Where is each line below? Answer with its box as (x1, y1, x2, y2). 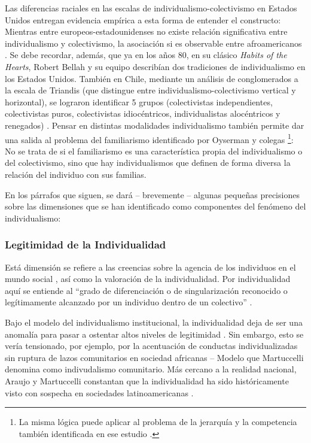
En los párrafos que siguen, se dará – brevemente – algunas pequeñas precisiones (5, 188, 300, 201)
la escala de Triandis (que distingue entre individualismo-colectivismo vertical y (5, 84, 296, 96)
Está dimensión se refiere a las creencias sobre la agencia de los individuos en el (5, 260, 296, 273)
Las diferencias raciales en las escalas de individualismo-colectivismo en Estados (5, 2, 297, 14)
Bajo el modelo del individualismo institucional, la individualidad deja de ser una (5, 315, 303, 328)
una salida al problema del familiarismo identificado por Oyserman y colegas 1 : (5, 131, 294, 145)
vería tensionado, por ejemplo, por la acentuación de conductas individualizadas (5, 339, 298, 352)
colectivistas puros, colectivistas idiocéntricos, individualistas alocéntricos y (5, 107, 280, 120)
